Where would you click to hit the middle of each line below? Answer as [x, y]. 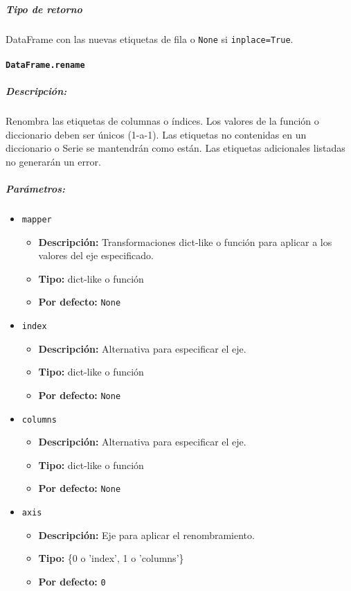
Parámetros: [36, 188]
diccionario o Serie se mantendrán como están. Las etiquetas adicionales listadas [175, 148]
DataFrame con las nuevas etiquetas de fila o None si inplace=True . [150, 38]
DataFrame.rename [45, 65]
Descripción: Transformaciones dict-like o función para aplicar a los [185, 241]
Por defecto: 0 [72, 581]
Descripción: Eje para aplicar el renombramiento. [146, 535]
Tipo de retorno [44, 9]
